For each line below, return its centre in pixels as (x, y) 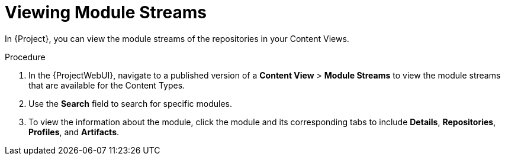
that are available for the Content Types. (107, 85)
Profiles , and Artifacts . (74, 132)
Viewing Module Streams (106, 12)
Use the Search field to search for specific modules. (130, 103)
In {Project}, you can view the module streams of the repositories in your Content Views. (177, 38)
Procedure (25, 57)
